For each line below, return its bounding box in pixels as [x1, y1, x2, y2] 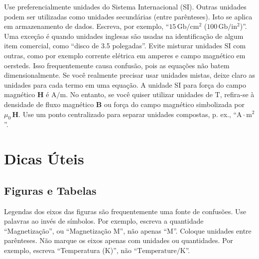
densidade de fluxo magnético [4, 99, 94, 109]
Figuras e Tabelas [4, 182, 97, 198]
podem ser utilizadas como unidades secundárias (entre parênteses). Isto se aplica [4, 11, 253, 21]
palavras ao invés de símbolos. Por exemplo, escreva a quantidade [4, 216, 204, 226]
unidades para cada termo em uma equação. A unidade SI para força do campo [4, 79, 246, 90]
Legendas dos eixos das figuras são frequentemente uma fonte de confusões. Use [4, 206, 247, 216]
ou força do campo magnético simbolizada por [104, 99, 245, 109]
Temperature [137, 247, 177, 255]
